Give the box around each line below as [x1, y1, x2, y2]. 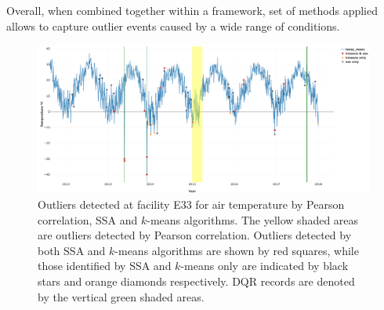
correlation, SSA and [38, 211, 138, 228]
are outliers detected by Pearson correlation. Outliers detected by [38, 227, 352, 243]
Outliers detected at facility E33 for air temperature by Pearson [38, 196, 345, 212]
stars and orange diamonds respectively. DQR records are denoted [38, 272, 355, 289]
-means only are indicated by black [180, 257, 349, 274]
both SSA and [38, 242, 106, 258]
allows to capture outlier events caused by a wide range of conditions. [6, 17, 340, 34]
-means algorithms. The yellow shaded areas [147, 211, 359, 228]
